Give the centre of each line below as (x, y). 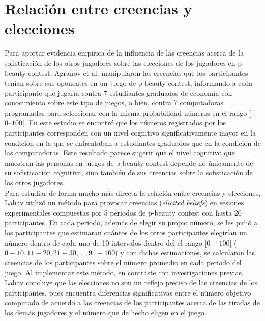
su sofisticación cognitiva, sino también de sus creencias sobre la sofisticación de (129, 172)
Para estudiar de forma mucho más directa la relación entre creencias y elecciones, (133, 192)
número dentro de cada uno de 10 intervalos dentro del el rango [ (106, 242)
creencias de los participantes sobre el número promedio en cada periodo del (123, 262)
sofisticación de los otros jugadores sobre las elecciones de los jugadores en (120, 62)
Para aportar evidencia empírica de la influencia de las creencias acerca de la (124, 53)
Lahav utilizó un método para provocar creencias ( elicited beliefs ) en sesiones (124, 203)
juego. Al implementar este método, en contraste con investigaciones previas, (124, 272)
